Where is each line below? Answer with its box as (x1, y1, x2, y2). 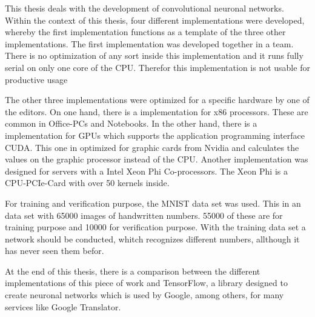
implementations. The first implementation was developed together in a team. (5, 37, 294, 50)
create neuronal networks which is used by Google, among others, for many (5, 289, 284, 301)
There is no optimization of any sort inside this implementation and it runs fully (5, 49, 303, 62)
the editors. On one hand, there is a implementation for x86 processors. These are (5, 105, 308, 118)
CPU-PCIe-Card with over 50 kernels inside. (5, 176, 170, 189)
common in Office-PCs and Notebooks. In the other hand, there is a (5, 117, 257, 130)
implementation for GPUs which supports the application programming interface (5, 128, 305, 141)
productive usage (5, 73, 68, 85)
